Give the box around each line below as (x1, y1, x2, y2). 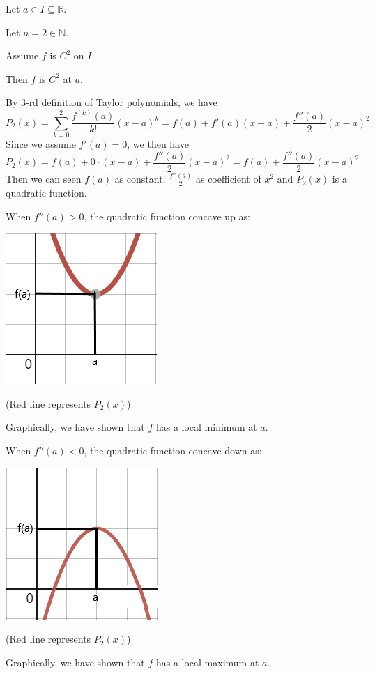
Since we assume (6, 137, 76, 151)
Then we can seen (6, 171, 82, 186)
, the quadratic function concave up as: (84, 208, 250, 223)
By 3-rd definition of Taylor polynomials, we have (6, 95, 217, 109)
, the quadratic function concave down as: (84, 443, 262, 458)
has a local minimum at (155, 420, 257, 434)
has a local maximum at (155, 654, 259, 669)
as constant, (114, 171, 166, 186)
